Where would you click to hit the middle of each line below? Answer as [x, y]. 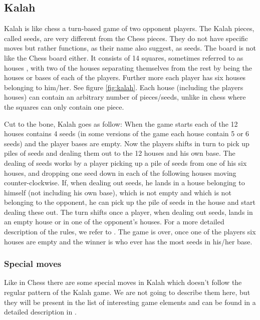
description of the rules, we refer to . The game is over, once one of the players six [130, 232]
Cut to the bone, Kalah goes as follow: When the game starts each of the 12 [121, 123]
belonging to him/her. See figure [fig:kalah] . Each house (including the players [124, 87]
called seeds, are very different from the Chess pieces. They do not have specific [126, 38]
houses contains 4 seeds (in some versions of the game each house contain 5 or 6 [127, 133]
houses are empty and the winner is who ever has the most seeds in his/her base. [128, 241]
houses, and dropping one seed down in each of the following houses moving [120, 173]
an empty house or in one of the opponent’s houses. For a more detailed [114, 222]
